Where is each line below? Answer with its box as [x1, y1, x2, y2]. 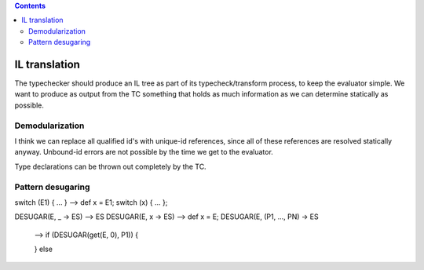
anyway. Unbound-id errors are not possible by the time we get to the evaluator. [14, 148, 274, 157]
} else [34, 244, 53, 254]
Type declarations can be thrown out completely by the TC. [14, 162, 207, 171]
